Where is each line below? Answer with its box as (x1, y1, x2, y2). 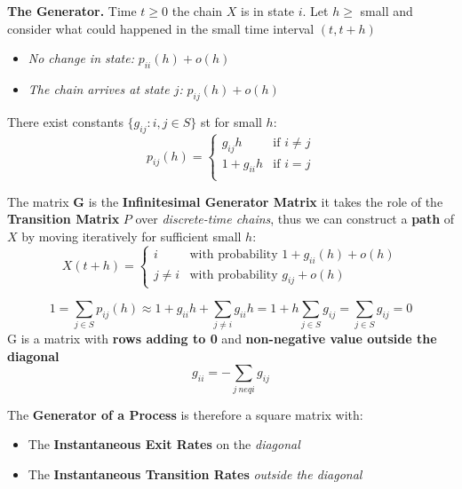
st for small (200, 112, 262, 130)
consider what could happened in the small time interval (7, 19, 315, 37)
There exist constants (7, 112, 123, 130)
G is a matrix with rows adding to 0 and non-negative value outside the (7, 329, 437, 348)
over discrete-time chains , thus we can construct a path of (135, 209, 455, 228)
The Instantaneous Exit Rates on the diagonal (28, 435, 300, 454)
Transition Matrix (7, 209, 120, 228)
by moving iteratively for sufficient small (21, 226, 242, 245)
